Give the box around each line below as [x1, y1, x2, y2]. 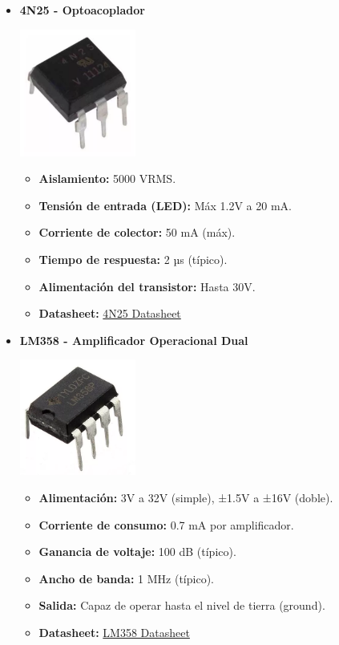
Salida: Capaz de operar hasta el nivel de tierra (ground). [38, 597, 325, 614]
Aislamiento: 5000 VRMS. [38, 170, 176, 187]
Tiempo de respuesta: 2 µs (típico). [38, 250, 228, 267]
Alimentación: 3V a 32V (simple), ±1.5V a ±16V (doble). [38, 489, 333, 505]
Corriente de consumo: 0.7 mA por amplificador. [38, 516, 294, 533]
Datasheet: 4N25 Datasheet [38, 305, 181, 322]
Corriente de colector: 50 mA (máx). [38, 224, 236, 241]
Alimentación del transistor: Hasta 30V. [38, 278, 256, 294]
